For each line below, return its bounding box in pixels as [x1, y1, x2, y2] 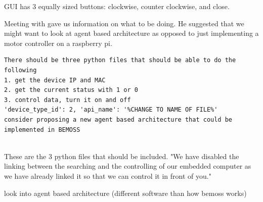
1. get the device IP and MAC [4, 76, 106, 84]
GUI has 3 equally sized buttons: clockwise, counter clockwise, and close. [4, 1, 230, 11]
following [4, 66, 37, 74]
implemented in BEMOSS [4, 126, 80, 133]
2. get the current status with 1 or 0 [4, 86, 138, 94]
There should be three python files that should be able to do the [4, 57, 236, 64]
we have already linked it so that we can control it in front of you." [4, 170, 211, 181]
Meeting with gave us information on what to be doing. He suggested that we [4, 18, 244, 28]
